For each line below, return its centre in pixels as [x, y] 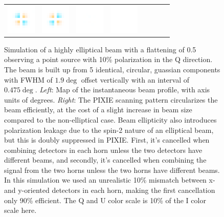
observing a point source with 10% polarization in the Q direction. [108, 59]
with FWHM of [28, 79]
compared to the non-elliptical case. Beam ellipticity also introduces [110, 119]
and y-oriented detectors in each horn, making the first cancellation [110, 190]
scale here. [20, 210]
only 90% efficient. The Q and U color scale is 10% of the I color [105, 200]
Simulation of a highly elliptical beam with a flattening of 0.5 [100, 49]
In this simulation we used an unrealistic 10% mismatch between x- [110, 180]
